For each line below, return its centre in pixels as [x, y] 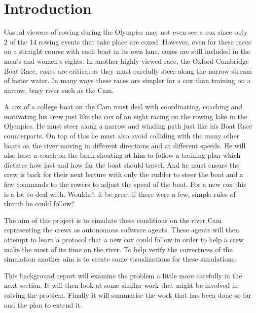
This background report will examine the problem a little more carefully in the [123, 275]
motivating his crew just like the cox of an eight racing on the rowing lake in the [126, 116]
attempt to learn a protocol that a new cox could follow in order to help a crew [124, 239]
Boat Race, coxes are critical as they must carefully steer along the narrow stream [128, 70]
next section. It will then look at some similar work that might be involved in [121, 285]
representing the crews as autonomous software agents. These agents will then [122, 230]
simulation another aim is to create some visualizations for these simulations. [120, 259]
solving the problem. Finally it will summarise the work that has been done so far [128, 294]
